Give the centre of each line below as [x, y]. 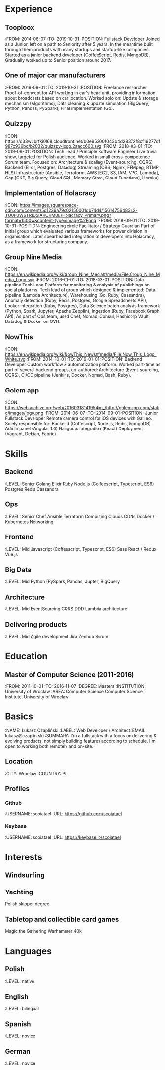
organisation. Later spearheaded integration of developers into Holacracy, [80, 236]
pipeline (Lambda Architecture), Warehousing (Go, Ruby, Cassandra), [75, 295]
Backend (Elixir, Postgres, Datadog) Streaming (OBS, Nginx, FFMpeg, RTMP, [82, 167]
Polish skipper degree [27, 904]
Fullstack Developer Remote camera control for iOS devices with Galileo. [79, 418]
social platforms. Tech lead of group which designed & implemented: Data [80, 290]
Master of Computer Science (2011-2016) [70, 674]
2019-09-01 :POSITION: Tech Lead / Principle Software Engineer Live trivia [81, 151]
